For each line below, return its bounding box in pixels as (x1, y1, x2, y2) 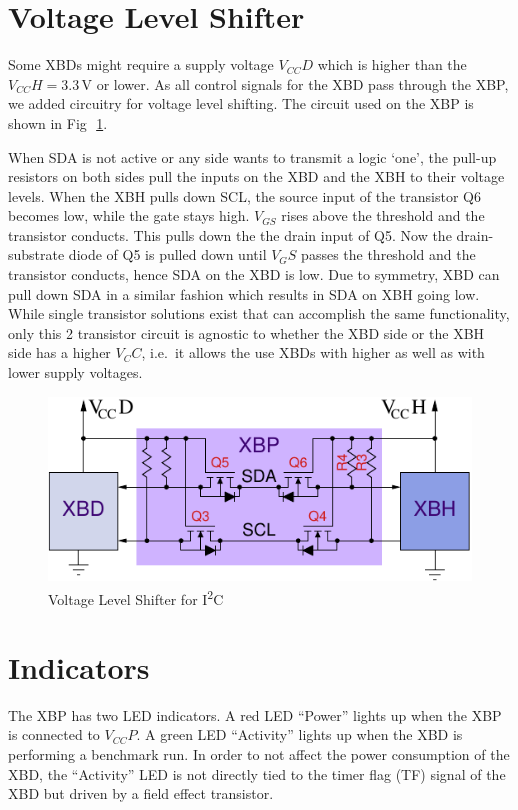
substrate (8, 244, 65, 265)
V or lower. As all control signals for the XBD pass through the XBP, (81, 73, 509, 94)
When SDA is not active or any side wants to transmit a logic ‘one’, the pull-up (8, 146, 497, 167)
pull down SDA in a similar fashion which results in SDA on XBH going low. (8, 283, 480, 304)
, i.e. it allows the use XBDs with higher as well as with (141, 342, 485, 363)
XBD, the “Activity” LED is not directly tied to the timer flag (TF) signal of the (8, 763, 506, 784)
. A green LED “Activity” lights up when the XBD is (136, 724, 463, 745)
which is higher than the (317, 54, 467, 75)
